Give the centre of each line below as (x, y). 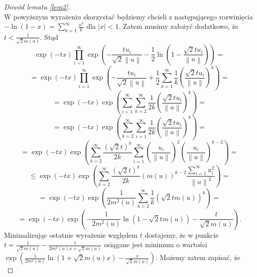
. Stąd (49, 37)
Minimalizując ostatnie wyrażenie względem (71, 234)
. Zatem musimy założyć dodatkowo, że (179, 26)
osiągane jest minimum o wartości (155, 244)
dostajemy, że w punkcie (182, 234)
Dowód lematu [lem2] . (37, 6)
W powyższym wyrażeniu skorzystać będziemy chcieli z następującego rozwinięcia (128, 16)
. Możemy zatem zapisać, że (198, 257)
